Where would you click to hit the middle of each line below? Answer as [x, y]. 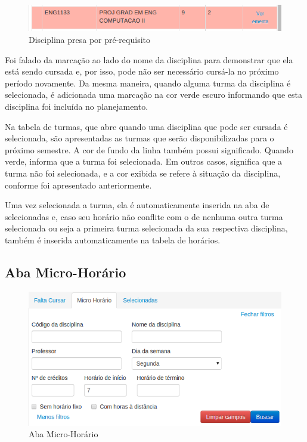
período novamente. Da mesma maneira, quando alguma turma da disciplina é [148, 83]
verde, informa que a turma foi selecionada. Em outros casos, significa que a [144, 161]
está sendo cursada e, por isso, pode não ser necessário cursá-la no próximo [142, 71]
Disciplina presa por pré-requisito [89, 40]
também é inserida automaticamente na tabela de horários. [113, 239]
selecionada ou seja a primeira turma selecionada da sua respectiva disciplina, [146, 228]
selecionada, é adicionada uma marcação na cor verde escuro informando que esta [153, 95]
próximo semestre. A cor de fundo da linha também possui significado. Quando [149, 149]
